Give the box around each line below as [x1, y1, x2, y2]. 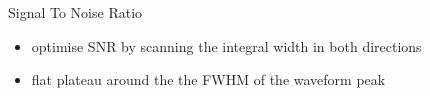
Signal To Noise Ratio [8, 2, 143, 22]
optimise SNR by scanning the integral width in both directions [31, 35, 422, 56]
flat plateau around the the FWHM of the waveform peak [31, 69, 386, 90]
